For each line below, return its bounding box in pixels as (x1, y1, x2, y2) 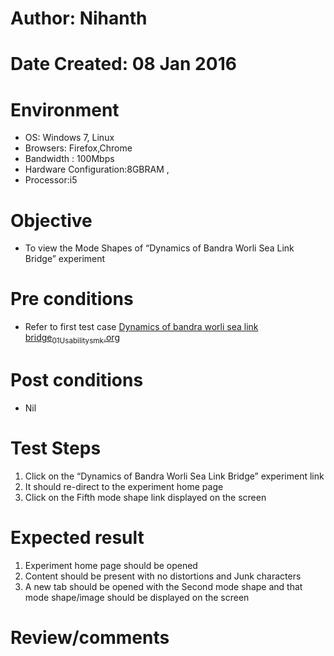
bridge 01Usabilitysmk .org (24, 332, 120, 346)
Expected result (10, 527, 145, 549)
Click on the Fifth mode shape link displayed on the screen (24, 491, 267, 503)
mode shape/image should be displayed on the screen (24, 591, 250, 603)
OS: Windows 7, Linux (24, 132, 115, 144)
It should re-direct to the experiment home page (24, 480, 224, 492)
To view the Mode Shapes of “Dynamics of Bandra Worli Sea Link (24, 242, 295, 254)
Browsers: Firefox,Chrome (24, 142, 133, 154)
